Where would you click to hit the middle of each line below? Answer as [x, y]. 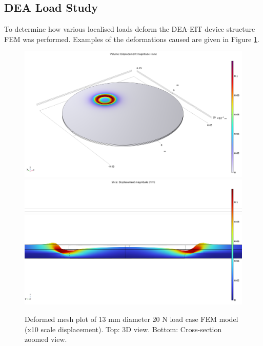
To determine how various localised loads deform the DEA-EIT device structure [130, 29]
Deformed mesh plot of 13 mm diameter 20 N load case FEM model [131, 319]
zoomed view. [46, 339]
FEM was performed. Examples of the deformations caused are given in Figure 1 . [132, 39]
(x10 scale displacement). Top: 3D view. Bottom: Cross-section [123, 329]
